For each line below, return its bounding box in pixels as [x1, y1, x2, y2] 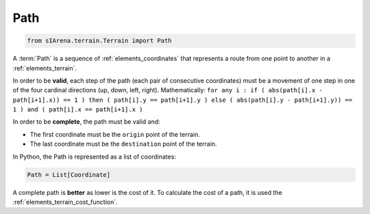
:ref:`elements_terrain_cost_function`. [12, 198, 118, 206]
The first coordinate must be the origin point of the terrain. [29, 130, 200, 138]
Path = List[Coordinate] [27, 171, 111, 178]
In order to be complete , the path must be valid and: [12, 118, 160, 126]
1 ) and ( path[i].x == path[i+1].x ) [12, 106, 143, 113]
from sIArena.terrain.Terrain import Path [27, 37, 172, 44]
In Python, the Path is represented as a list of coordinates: [12, 152, 176, 161]
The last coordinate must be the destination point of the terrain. [29, 140, 217, 148]
